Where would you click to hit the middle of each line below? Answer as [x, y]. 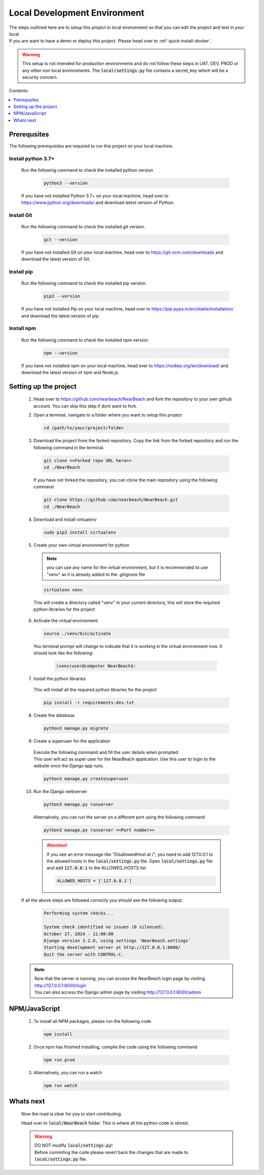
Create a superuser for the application [72, 741]
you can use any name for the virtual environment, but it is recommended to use [127, 568]
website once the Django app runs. [69, 766]
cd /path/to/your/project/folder [84, 428]
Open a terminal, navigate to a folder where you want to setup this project [108, 415]
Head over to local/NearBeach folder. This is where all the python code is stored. [105, 1123]
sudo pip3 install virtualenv [80, 532]
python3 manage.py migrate [76, 728]
